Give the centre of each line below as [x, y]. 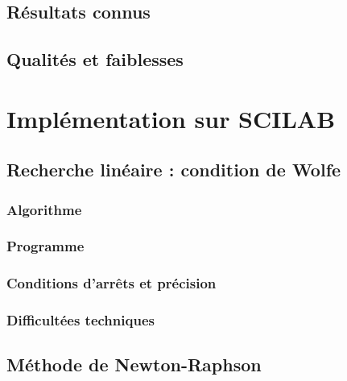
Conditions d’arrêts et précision [112, 283]
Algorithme [44, 209]
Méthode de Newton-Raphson [134, 364]
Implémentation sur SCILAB [171, 118]
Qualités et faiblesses [95, 59]
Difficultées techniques [81, 320]
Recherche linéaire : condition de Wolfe [174, 170]
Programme [45, 246]
